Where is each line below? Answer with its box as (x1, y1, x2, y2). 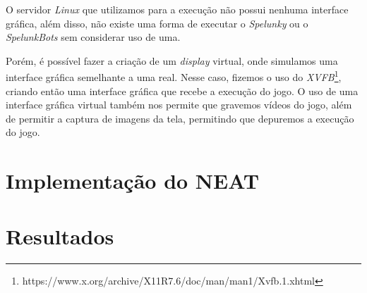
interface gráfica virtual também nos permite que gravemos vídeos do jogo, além (6, 97, 352, 112)
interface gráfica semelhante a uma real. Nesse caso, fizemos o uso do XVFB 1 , (6, 68, 342, 85)
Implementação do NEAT (6, 166, 260, 195)
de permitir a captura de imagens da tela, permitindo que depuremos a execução (6, 111, 354, 125)
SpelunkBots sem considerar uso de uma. (6, 30, 181, 44)
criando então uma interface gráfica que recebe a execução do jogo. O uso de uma (6, 83, 359, 98)
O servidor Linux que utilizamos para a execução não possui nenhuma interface (6, 2, 349, 16)
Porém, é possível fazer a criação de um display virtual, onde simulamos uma (6, 53, 338, 68)
